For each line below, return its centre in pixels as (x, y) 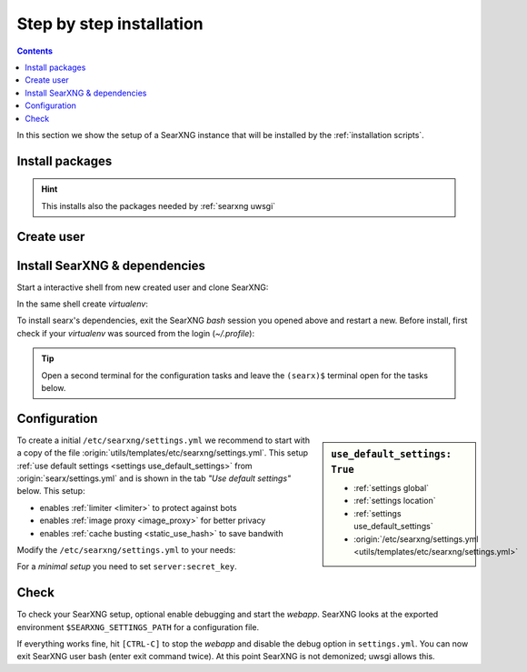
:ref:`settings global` (392, 488)
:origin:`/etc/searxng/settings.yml (416, 539)
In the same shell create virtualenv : (83, 304)
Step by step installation (110, 24)
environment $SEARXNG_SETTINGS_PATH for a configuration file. (138, 627)
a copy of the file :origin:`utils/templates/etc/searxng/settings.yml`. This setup (163, 453)
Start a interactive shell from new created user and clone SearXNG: (143, 287)
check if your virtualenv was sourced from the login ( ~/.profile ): (135, 333)
